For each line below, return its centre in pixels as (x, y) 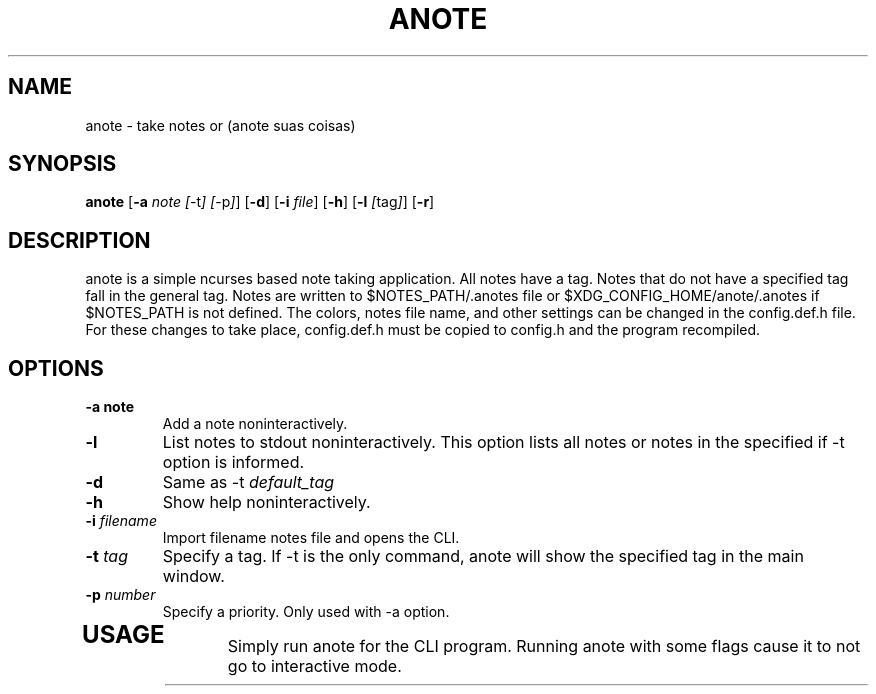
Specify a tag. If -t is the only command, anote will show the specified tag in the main (483, 556)
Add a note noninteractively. (255, 424)
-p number (120, 595)
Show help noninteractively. (266, 502)
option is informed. (233, 462)
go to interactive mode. (314, 666)
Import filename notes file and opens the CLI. (311, 538)
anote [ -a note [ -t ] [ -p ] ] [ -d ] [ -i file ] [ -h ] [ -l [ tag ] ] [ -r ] (260, 202)
